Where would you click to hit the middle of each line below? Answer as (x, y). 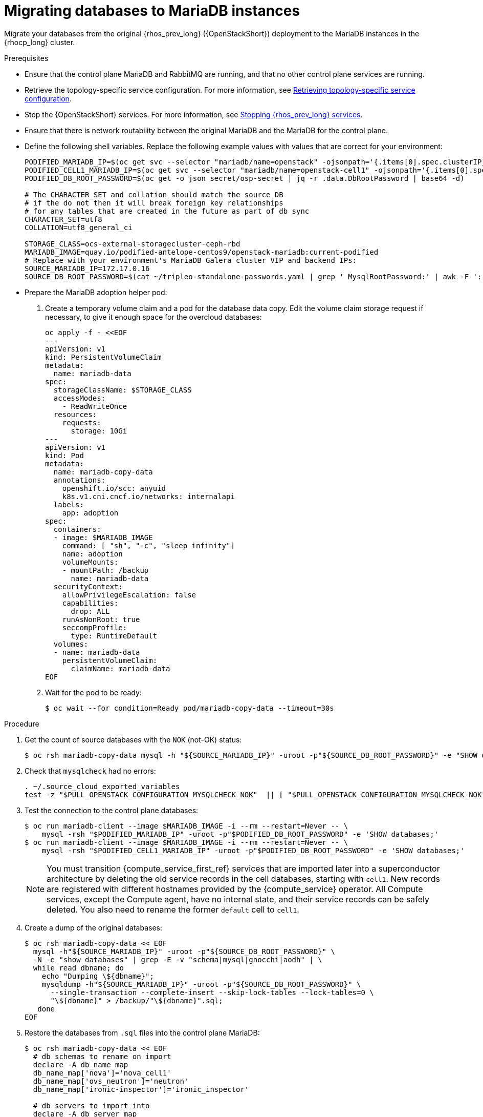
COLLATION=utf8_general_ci (79, 227)
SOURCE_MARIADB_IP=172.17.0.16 (87, 268)
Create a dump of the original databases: (93, 927)
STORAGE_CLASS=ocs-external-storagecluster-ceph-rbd (133, 244)
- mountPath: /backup (105, 570)
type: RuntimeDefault (114, 636)
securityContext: (88, 586)
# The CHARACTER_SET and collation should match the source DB (154, 194)
